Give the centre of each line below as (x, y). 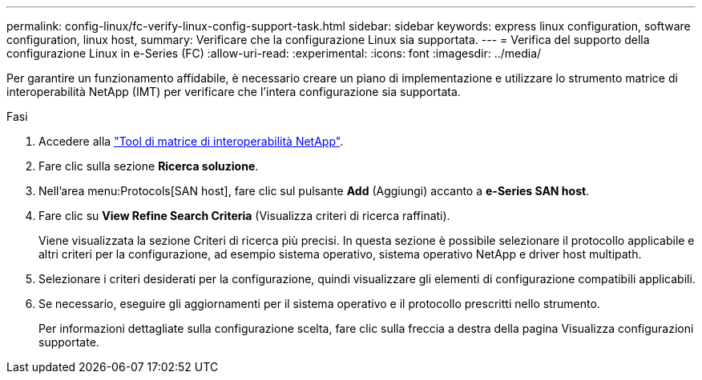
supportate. (69, 342)
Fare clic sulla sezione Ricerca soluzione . (149, 166)
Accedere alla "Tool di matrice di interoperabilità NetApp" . (191, 141)
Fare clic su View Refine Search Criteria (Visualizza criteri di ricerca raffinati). (244, 216)
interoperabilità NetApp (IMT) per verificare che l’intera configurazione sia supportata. (234, 92)
